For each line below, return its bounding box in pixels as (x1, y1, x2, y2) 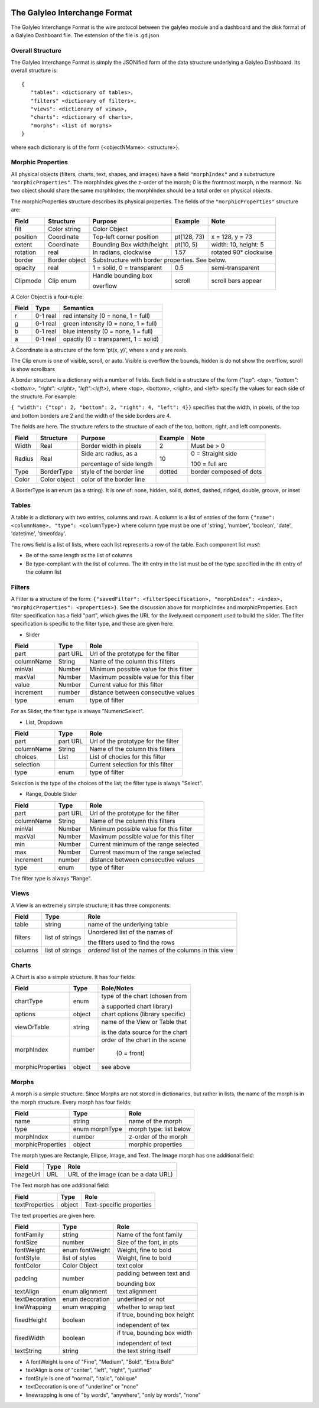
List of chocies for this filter (89, 752, 166, 760)
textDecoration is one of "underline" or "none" (25, 1383, 139, 1390)
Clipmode (14, 277, 41, 285)
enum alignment (62, 1287, 108, 1296)
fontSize (14, 1238, 38, 1247)
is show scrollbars (11, 365, 56, 372)
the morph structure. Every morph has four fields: (11, 1098, 132, 1105)
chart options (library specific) (101, 1010, 186, 1019)
